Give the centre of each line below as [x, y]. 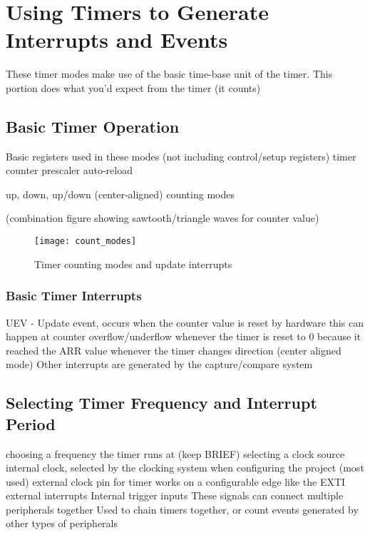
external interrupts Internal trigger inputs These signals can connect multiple [175, 495]
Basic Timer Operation [93, 126]
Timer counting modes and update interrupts [133, 264]
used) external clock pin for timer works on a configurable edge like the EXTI [176, 481]
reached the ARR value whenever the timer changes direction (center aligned [174, 350]
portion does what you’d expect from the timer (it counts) [133, 87]
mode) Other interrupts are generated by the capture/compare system [159, 364]
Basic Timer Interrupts [74, 296]
